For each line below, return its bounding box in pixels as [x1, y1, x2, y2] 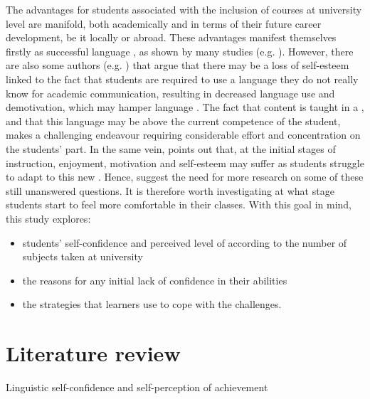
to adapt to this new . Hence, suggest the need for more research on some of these [6, 169, 364, 184]
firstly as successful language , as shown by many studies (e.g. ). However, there [6, 43, 354, 58]
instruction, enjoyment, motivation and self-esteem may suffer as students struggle [6, 155, 364, 170]
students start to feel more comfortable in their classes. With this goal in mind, [6, 197, 352, 212]
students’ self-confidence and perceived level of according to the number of [22, 235, 347, 250]
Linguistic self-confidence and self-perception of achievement [6, 380, 268, 394]
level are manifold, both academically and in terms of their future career [6, 16, 322, 31]
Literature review [6, 339, 181, 368]
